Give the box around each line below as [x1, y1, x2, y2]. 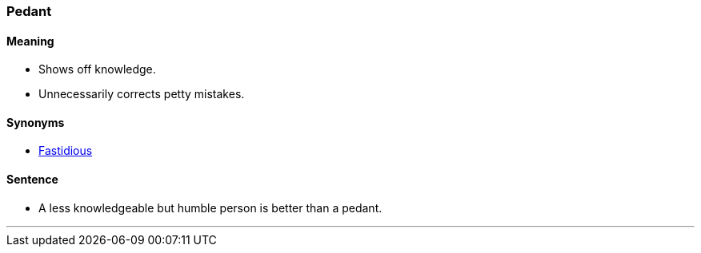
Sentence [6, 172, 58, 187]
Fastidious [38, 144, 93, 158]
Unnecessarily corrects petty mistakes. [38, 87, 245, 101]
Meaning [6, 34, 54, 48]
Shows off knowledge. [38, 62, 156, 77]
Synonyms [6, 115, 65, 129]
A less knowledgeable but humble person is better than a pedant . [38, 200, 383, 215]
